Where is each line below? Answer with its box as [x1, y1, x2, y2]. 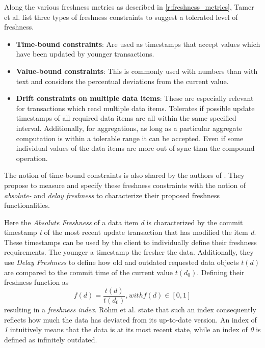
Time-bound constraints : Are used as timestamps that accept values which [16, 38, 260, 49]
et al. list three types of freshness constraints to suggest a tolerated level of [4, 11, 238, 22]
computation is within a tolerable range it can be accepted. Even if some [16, 132, 244, 143]
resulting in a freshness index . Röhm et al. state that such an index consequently [4, 304, 256, 314]
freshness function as [4, 277, 69, 287]
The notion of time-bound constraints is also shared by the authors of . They [4, 170, 245, 180]
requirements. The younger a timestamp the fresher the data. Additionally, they [4, 247, 254, 257]
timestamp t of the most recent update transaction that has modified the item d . [4, 227, 256, 237]
